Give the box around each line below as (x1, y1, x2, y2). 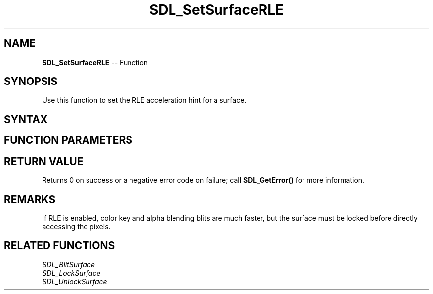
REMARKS (4, 193, 56, 206)
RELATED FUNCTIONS (4, 239, 115, 252)
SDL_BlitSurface (42, 260, 95, 269)
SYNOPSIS (4, 75, 58, 88)
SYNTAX (4, 113, 48, 126)
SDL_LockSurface (42, 268, 101, 277)
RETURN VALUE (4, 155, 84, 168)
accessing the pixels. (42, 222, 111, 231)
